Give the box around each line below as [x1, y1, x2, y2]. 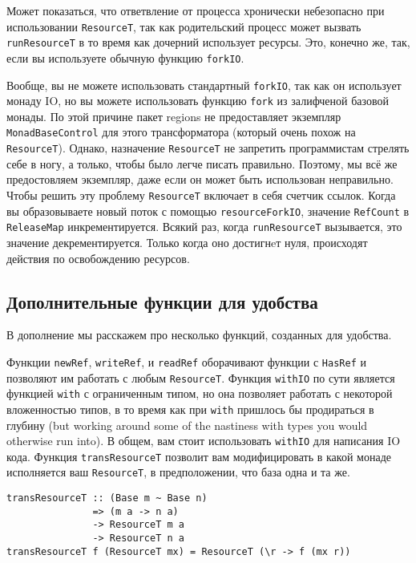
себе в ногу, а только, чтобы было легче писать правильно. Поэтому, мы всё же [6, 155, 398, 172]
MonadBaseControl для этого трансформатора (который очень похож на [6, 124, 356, 140]
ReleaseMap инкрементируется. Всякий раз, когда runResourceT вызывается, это [6, 218, 402, 235]
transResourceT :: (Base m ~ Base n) [6, 492, 208, 504]
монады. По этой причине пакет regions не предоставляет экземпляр [6, 107, 341, 124]
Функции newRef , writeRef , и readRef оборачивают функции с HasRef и [6, 353, 366, 370]
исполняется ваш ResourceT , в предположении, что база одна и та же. [6, 464, 350, 480]
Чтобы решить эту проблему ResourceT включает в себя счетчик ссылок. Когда [6, 186, 396, 203]
